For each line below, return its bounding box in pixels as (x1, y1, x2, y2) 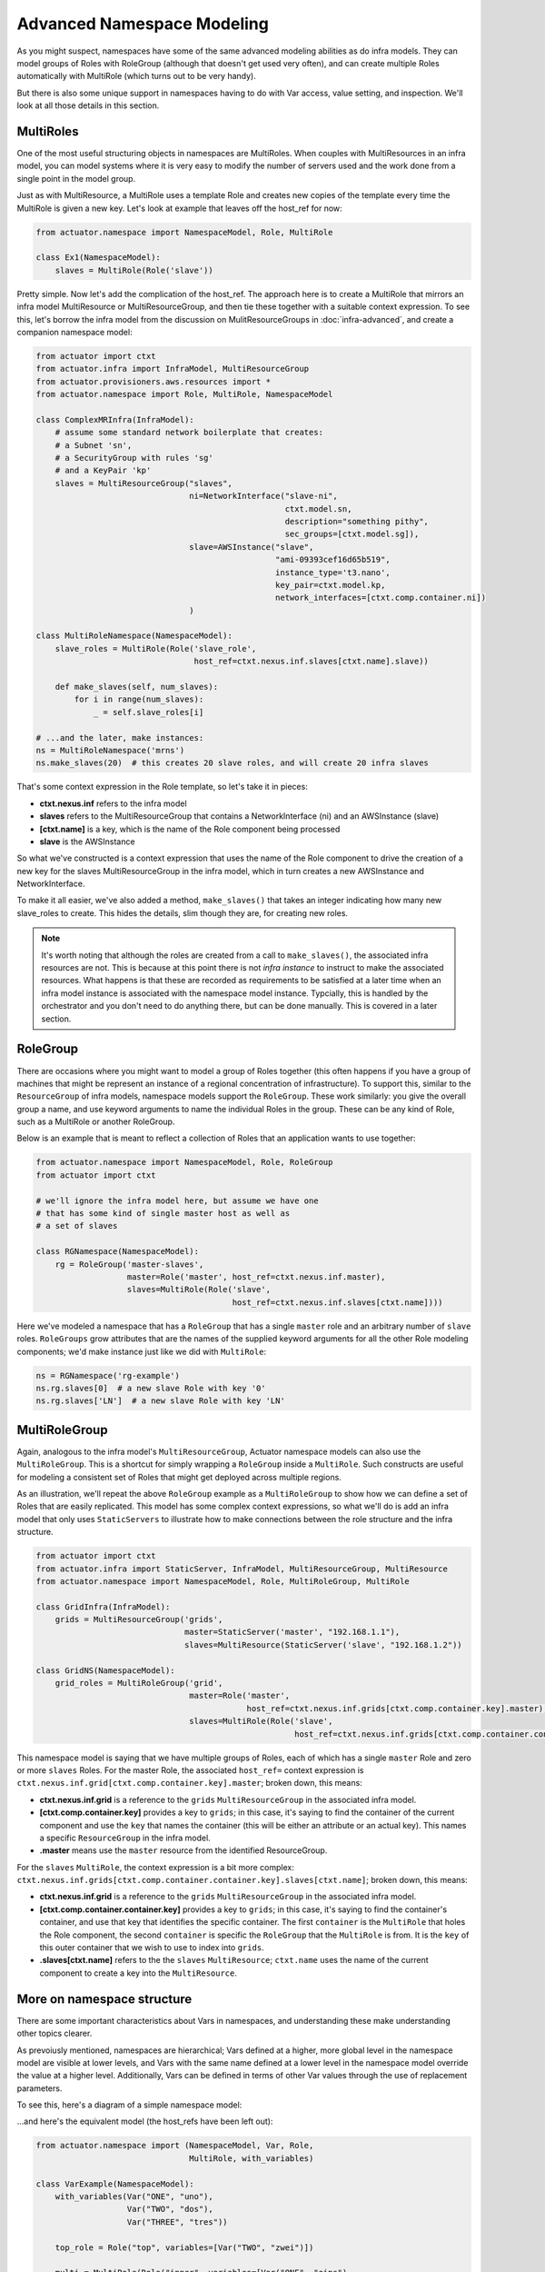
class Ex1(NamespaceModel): (35, 253, 161, 263)
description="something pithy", (284, 516, 429, 526)
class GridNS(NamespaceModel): (35, 1665, 176, 1676)
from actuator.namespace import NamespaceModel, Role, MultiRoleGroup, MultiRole (35, 1576, 411, 1586)
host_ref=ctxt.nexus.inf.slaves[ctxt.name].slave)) (193, 656, 429, 667)
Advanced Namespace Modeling (16, 14, 270, 34)
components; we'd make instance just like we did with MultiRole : (16, 1346, 267, 1357)
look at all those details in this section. (16, 100, 160, 111)
